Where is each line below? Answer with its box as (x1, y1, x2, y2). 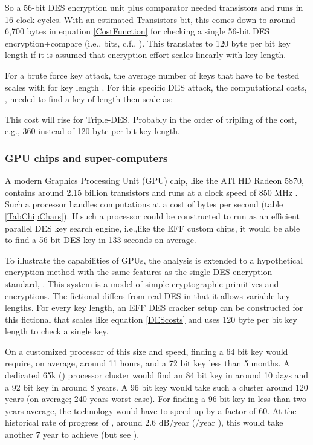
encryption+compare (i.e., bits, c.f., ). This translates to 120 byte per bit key (5, 36, 291, 49)
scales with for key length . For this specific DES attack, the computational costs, (5, 80, 307, 93)
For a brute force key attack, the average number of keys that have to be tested (5, 68, 300, 81)
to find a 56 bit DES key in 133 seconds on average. (5, 233, 196, 246)
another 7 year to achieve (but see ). (5, 428, 140, 441)
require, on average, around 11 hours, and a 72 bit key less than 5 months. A (5, 357, 290, 369)
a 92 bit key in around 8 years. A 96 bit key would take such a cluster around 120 (5, 380, 308, 393)
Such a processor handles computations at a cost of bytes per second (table (5, 198, 283, 210)
